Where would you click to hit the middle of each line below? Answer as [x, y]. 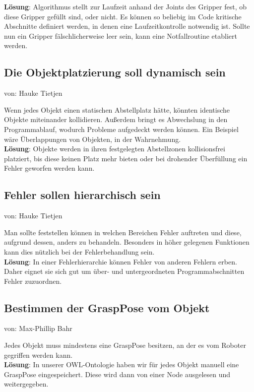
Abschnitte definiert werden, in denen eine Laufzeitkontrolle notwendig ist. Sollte [127, 26]
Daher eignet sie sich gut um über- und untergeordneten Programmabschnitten [124, 271]
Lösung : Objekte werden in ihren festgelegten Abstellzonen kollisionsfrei [115, 149]
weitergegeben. [26, 384]
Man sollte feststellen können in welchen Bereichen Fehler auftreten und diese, [123, 232]
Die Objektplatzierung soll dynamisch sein [115, 72]
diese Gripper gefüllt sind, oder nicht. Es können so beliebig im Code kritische [123, 16]
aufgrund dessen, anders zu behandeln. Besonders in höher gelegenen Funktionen [127, 242]
